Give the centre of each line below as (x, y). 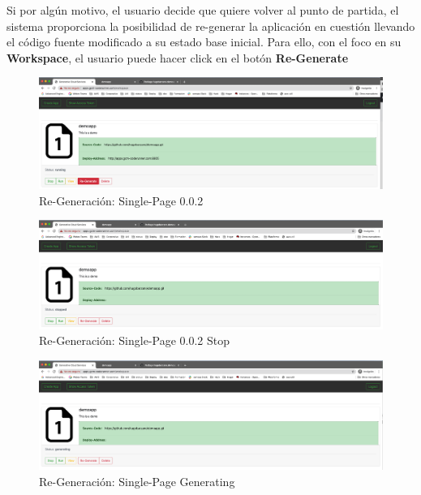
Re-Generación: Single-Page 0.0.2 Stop (135, 340)
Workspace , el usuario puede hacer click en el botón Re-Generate (178, 57)
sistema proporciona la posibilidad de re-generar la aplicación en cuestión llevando (211, 26)
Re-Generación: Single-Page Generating (137, 482)
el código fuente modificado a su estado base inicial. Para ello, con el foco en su (204, 42)
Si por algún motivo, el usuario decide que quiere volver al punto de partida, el (203, 10)
